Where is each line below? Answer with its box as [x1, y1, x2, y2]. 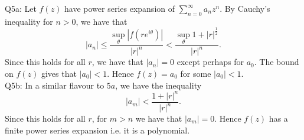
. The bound [254, 56, 299, 68]
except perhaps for [176, 56, 244, 68]
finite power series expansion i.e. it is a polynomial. [5, 123, 190, 136]
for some [180, 67, 211, 79]
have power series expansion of [64, 2, 175, 14]
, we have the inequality [115, 79, 202, 91]
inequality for [5, 15, 53, 27]
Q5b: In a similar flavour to [5, 79, 104, 91]
